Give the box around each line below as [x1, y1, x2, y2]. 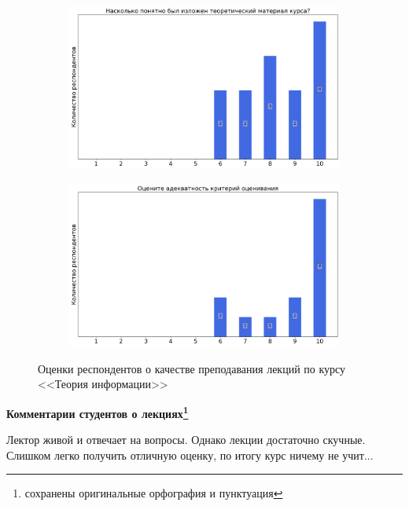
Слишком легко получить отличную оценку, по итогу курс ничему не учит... [6, 446, 374, 463]
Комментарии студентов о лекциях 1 [6, 402, 189, 421]
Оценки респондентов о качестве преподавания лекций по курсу [38, 360, 346, 376]
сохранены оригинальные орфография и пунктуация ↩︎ [24, 485, 283, 501]
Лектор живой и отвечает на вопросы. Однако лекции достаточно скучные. [6, 431, 366, 448]
